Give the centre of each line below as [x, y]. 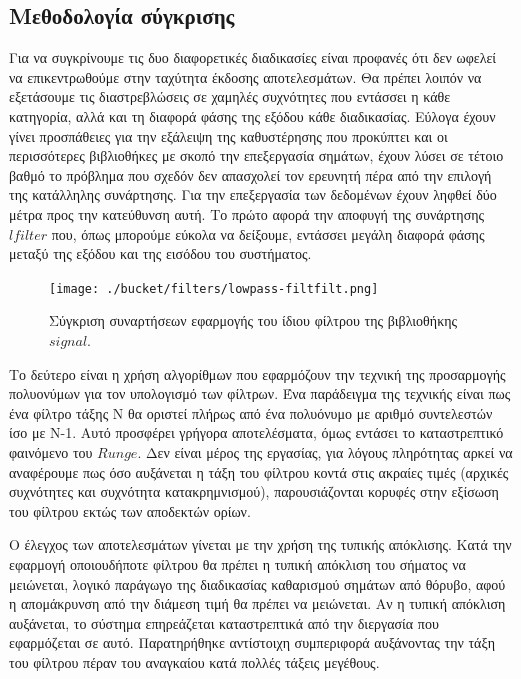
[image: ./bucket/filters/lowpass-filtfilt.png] [214, 288]
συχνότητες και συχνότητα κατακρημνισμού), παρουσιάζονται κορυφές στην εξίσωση [254, 491]
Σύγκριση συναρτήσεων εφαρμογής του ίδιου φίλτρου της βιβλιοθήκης [253, 320]
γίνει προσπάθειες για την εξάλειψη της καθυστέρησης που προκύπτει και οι [228, 135]
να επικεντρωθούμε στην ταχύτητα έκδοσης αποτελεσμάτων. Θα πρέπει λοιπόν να [245, 76]
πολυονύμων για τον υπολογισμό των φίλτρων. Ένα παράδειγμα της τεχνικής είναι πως [260, 393]
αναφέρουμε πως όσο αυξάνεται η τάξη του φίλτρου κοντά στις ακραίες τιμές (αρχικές [259, 471]
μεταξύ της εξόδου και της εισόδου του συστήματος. [160, 253]
